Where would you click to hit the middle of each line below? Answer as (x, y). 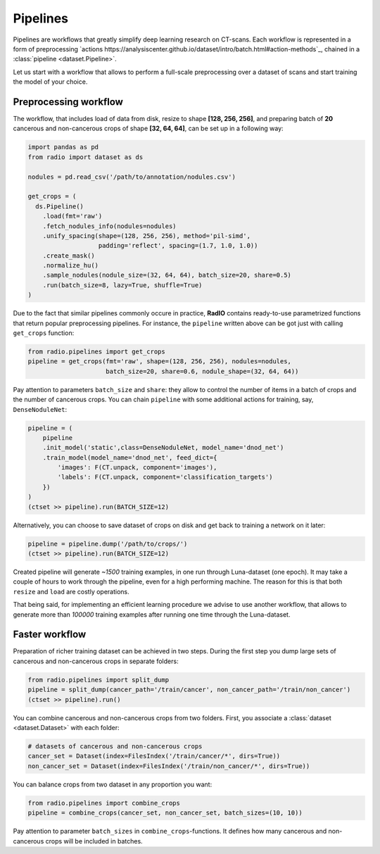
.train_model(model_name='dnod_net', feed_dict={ (130, 457)
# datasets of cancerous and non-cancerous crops (115, 746)
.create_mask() (69, 256)
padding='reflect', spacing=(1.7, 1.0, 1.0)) (178, 246)
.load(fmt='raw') (72, 216)
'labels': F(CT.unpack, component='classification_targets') (165, 477)
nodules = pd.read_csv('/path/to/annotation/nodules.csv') (132, 177)
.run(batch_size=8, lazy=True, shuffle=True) (122, 285)
